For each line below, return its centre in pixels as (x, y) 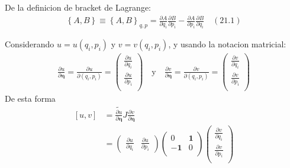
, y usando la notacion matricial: (227, 44)
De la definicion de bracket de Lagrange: (78, 7)
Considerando (30, 44)
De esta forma (30, 98)
